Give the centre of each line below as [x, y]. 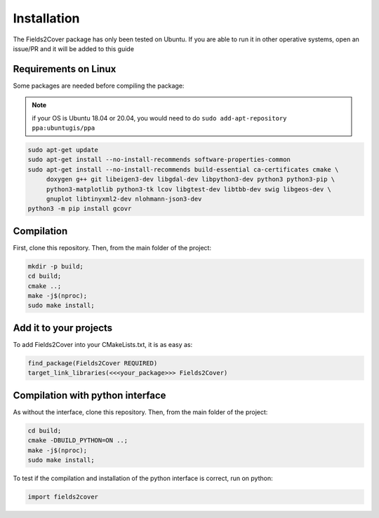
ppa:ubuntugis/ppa [64, 128]
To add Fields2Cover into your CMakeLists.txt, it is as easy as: [103, 344]
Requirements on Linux [65, 69]
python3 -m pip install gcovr [80, 209]
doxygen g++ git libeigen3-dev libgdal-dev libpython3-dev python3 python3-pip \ [191, 179]
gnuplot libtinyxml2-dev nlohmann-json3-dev [124, 199]
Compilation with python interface [89, 395]
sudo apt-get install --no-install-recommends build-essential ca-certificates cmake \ [183, 169]
